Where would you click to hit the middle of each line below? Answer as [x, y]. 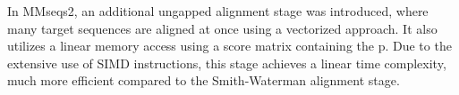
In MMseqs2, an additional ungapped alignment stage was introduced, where [218, 11]
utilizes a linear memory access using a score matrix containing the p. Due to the [229, 46]
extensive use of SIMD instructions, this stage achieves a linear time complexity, [227, 63]
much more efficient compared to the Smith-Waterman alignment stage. [204, 80]
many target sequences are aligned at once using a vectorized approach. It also [222, 28]
